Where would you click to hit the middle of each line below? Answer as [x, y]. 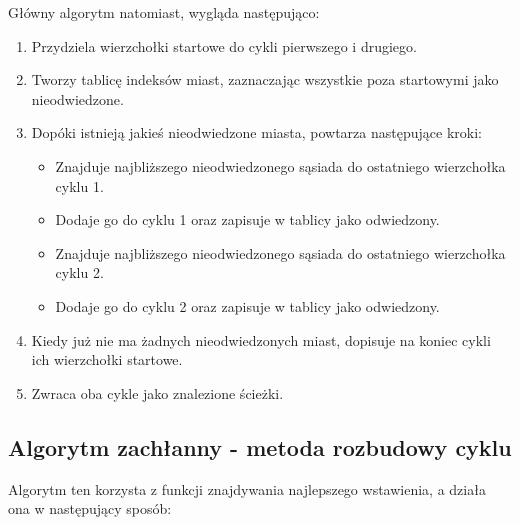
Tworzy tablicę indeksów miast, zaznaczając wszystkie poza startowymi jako [265, 79]
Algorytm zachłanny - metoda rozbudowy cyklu [260, 446]
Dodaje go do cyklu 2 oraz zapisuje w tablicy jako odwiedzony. [247, 305]
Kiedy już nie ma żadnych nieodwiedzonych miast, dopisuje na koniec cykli [261, 339]
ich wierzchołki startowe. [107, 359]
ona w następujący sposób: [90, 508]
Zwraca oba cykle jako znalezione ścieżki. [157, 392]
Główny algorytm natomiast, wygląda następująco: [164, 12]
